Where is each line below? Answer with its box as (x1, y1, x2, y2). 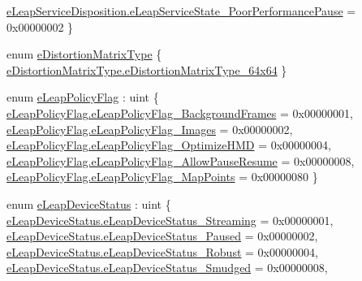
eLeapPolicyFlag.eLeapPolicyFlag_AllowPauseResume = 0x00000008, (6, 152, 355, 169)
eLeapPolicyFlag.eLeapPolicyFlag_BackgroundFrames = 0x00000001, (6, 104, 353, 121)
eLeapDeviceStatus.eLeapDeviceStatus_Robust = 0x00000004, (6, 243, 318, 260)
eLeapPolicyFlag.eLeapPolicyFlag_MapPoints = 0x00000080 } (6, 168, 318, 185)
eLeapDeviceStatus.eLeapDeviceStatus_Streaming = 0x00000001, (6, 211, 334, 228)
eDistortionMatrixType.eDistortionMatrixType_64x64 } (6, 61, 287, 78)
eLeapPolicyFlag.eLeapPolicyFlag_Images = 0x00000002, (6, 120, 293, 137)
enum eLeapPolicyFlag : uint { (6, 89, 159, 106)
